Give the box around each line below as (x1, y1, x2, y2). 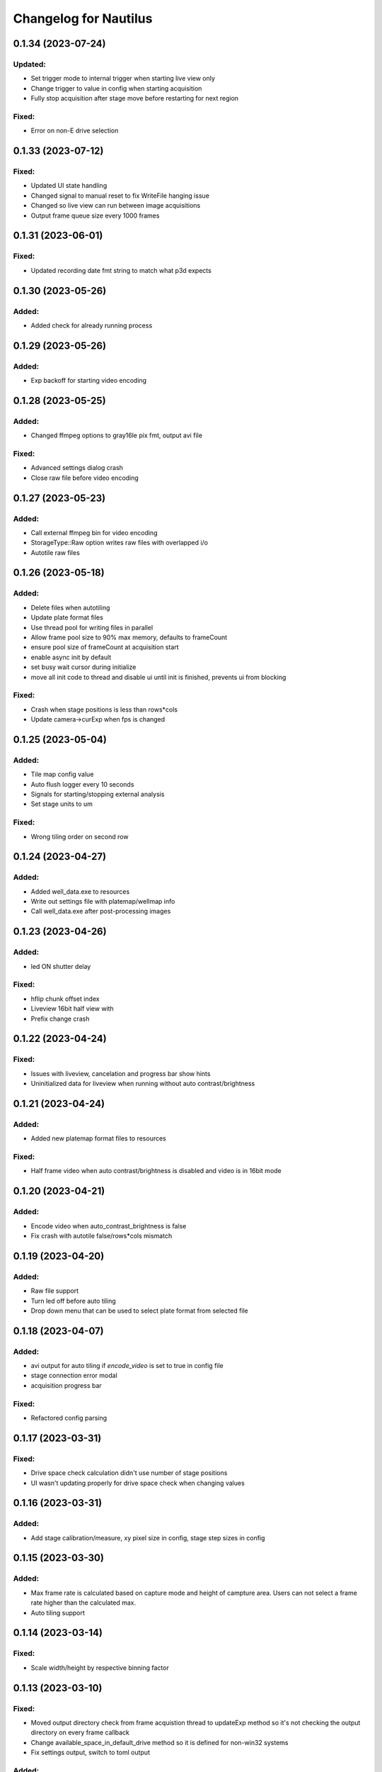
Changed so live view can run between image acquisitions (30, 201, 201, 210)
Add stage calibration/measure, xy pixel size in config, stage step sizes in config (30, 1533, 265, 1542)
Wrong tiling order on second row (30, 832, 129, 841)
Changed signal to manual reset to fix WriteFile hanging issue (30, 191, 210, 200)
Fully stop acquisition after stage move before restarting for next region (30, 94, 239, 103)
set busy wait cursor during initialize (30, 663, 137, 671)
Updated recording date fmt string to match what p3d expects (30, 266, 212, 274)
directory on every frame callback (30, 1728, 130, 1737)
